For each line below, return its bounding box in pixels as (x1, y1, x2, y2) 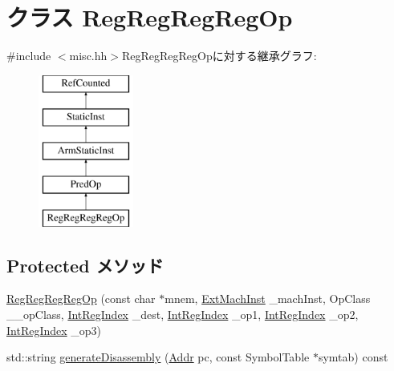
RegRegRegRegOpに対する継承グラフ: (121, 47, 317, 64)
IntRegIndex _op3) (6, 321, 102, 338)
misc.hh (69, 47, 108, 64)
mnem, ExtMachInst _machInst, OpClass (165, 290, 371, 307)
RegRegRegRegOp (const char (6, 290, 156, 307)
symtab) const (318, 349, 388, 365)
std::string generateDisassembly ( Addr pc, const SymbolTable (6, 349, 310, 365)
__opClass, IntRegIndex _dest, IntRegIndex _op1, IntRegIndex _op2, (6, 306, 359, 323)
